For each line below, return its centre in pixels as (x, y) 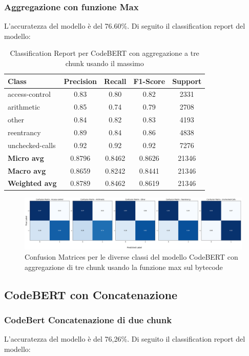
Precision (80, 81)
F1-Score (149, 81)
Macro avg (27, 170)
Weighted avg (32, 183)
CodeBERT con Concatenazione (91, 294)
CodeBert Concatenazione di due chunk (88, 319)
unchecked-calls (32, 145)
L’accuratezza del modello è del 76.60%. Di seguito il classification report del (125, 26)
